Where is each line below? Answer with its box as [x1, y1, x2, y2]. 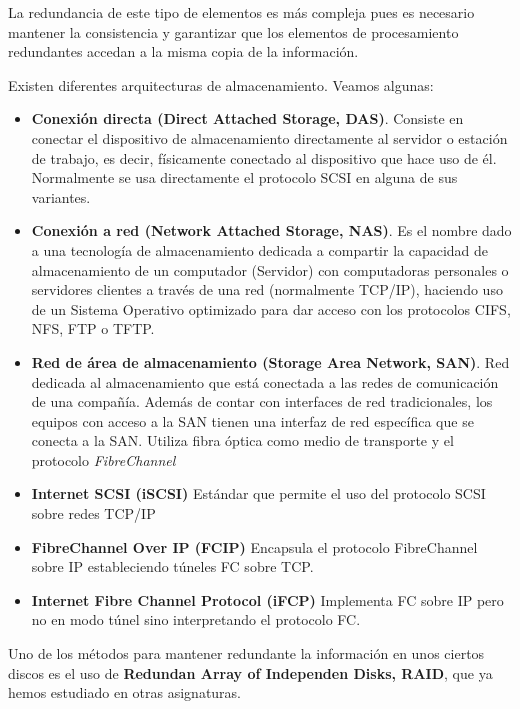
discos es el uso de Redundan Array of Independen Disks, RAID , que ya [8, 662, 493, 683]
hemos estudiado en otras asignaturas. [8, 682, 242, 703]
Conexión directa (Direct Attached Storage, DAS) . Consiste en [31, 108, 464, 129]
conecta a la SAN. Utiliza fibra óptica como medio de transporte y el [31, 430, 454, 451]
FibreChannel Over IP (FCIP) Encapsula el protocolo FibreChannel [31, 536, 478, 557]
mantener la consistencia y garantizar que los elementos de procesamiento [8, 21, 459, 42]
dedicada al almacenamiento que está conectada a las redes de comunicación [31, 371, 499, 392]
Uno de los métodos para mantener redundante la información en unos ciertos [8, 643, 485, 664]
